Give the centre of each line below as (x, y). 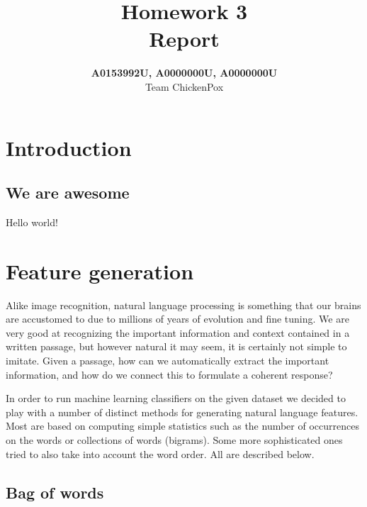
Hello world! (32, 222)
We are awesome (68, 193)
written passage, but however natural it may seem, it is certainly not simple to (176, 346)
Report (184, 39)
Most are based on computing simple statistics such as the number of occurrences (182, 426)
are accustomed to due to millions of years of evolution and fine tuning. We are (177, 319)
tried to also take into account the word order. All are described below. (160, 453)
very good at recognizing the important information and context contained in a (178, 332)
